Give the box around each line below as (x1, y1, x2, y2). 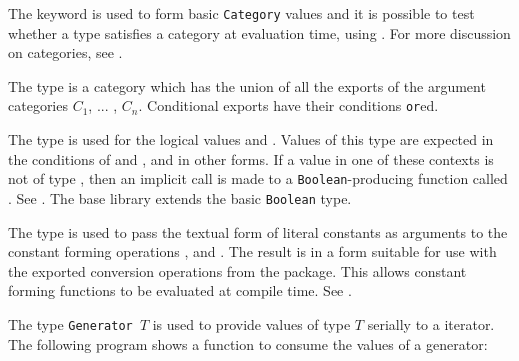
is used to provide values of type (152, 313, 351, 334)
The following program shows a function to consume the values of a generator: (8, 333, 488, 354)
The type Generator (8, 313, 133, 334)
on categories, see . (8, 42, 123, 63)
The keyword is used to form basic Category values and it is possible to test (8, 3, 475, 23)
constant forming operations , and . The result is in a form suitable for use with (8, 241, 497, 262)
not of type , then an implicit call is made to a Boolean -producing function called (8, 168, 508, 189)
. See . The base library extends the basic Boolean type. (8, 187, 352, 208)
